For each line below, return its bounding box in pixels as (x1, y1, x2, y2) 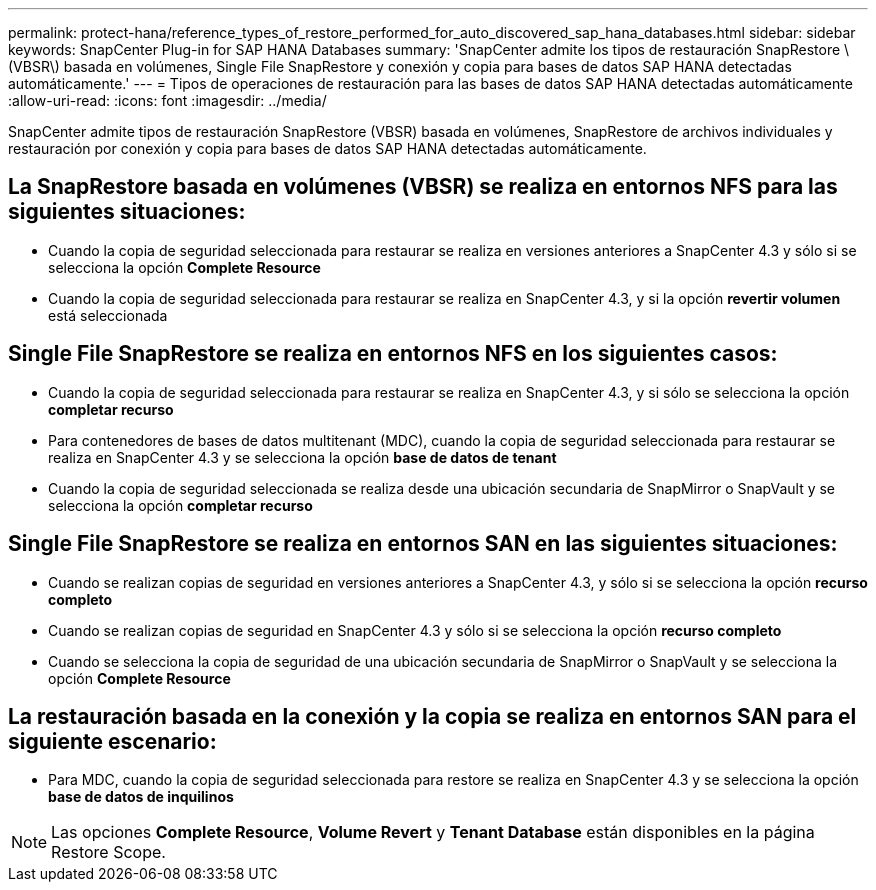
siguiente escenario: (8, 728, 217, 754)
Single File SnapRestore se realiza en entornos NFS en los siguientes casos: (8, 341, 778, 367)
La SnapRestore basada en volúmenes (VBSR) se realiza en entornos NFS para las (8, 174, 838, 200)
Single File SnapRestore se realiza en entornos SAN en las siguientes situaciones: (8, 531, 838, 557)
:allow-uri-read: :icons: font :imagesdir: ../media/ (8, 92, 327, 109)
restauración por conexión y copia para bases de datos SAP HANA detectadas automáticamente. (8, 140, 647, 157)
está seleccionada (48, 306, 168, 324)
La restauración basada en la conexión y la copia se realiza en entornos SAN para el (8, 703, 857, 729)
